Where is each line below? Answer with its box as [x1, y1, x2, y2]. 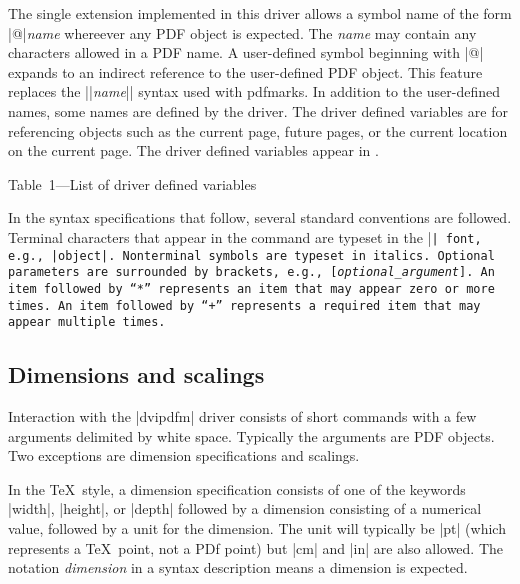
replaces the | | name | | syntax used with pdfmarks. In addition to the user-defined [8, 81, 500, 102]
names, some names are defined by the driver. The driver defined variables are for [8, 100, 508, 121]
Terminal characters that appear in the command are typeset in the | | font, [8, 226, 482, 247]
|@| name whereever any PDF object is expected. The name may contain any [8, 22, 477, 43]
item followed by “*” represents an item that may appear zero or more [8, 281, 495, 296]
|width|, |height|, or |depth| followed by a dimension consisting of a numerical [8, 498, 482, 519]
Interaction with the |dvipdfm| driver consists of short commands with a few [8, 406, 477, 427]
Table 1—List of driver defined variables [8, 173, 257, 194]
